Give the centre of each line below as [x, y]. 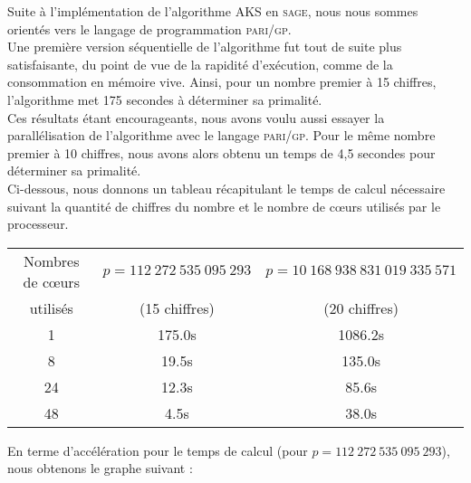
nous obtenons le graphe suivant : [100, 468]
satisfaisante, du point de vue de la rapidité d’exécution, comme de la [200, 64]
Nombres [52, 260]
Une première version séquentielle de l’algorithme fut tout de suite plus [205, 47]
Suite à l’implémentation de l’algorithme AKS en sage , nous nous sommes [213, 11]
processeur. [38, 224]
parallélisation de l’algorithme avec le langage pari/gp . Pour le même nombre [221, 135]
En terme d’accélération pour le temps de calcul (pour [158, 450]
